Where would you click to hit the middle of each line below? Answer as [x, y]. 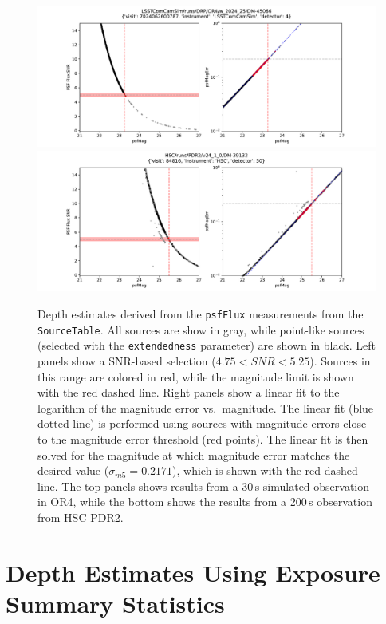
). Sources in [340, 360]
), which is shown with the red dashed [265, 470]
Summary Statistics [115, 603]
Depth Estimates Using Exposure [193, 572]
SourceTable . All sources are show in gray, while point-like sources [201, 329]
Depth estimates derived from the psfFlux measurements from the [201, 313]
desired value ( [73, 470]
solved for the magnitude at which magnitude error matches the [194, 454]
